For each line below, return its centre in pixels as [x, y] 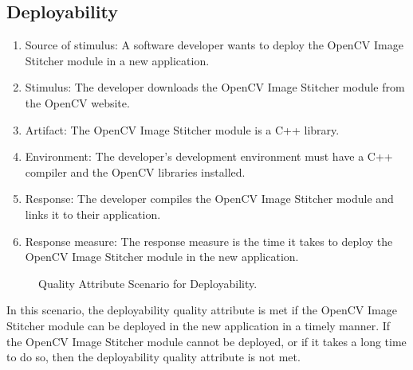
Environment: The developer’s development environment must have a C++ [209, 156]
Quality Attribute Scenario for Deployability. [148, 283]
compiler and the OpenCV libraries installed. [135, 171]
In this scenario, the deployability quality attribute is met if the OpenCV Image [202, 310]
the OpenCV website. [77, 102]
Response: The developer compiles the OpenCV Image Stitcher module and [209, 199]
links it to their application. [93, 214]
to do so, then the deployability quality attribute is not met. [153, 357]
